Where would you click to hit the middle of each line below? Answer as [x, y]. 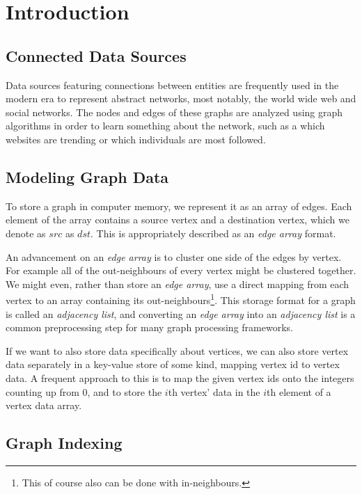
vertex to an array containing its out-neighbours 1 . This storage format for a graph [181, 299]
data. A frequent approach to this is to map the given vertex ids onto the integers [180, 377]
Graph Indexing [64, 443]
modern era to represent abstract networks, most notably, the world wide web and [181, 98]
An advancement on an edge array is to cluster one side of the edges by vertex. [174, 256]
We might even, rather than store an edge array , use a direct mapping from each [178, 284]
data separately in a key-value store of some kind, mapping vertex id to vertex [173, 364]
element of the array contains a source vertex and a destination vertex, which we [178, 220]
